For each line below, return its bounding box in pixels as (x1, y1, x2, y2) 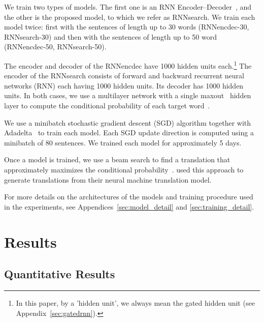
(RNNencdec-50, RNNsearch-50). (4, 41, 107, 52)
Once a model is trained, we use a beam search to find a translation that (4, 154, 230, 165)
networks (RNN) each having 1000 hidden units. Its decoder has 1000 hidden (4, 80, 244, 91)
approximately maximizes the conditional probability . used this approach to (4, 164, 244, 174)
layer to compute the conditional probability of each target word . (4, 100, 210, 110)
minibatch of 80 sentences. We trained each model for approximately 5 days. (4, 137, 242, 148)
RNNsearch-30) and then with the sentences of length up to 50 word (4, 31, 217, 42)
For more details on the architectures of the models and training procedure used (4, 191, 253, 202)
